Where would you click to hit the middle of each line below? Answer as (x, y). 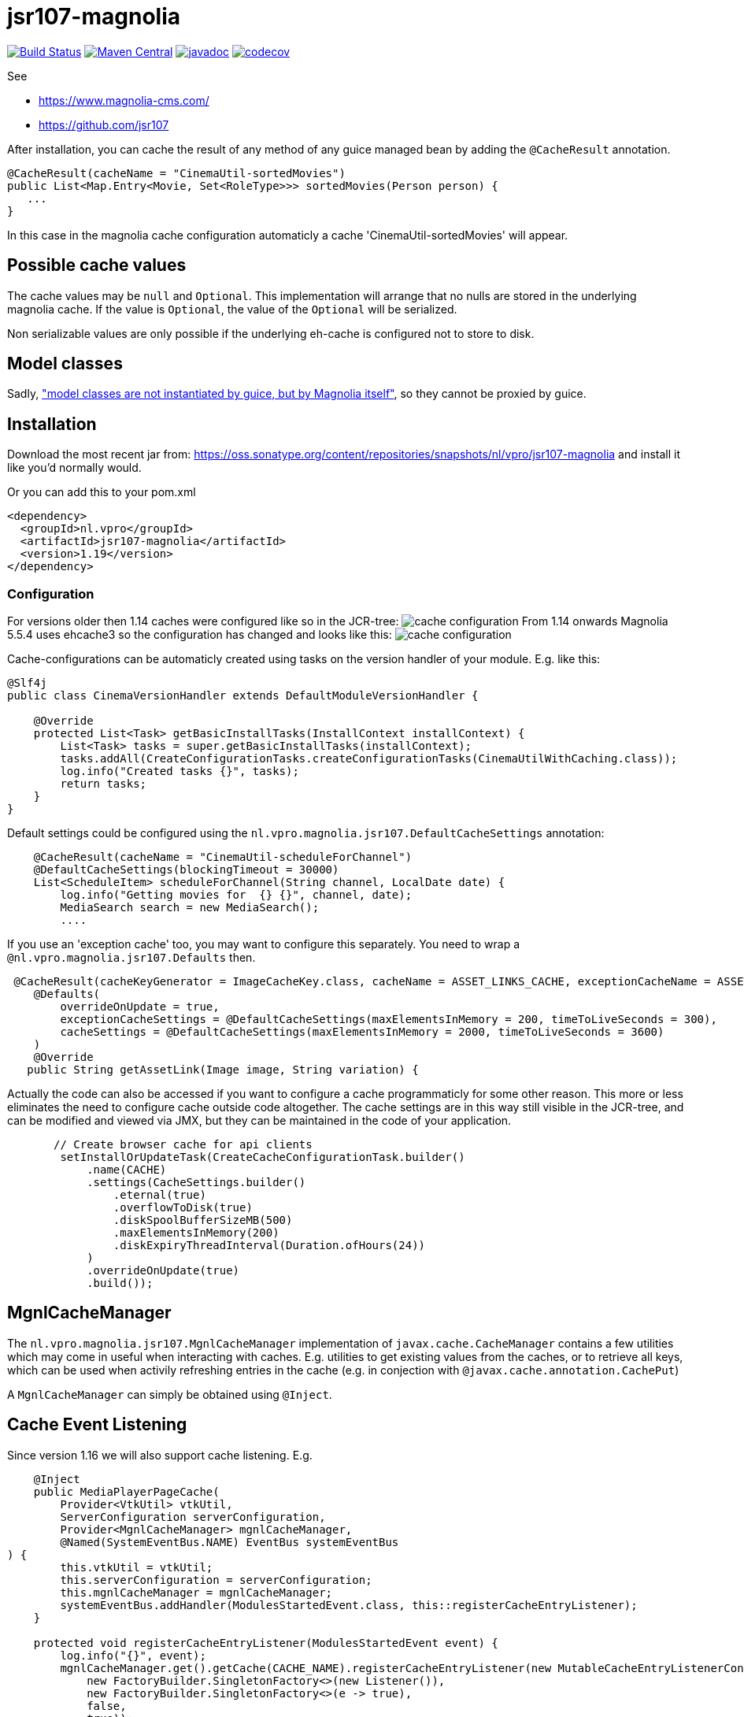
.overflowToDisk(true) (183, 1208)
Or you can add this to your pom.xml (102, 492)
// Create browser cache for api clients (183, 1145)
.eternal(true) (159, 1195)
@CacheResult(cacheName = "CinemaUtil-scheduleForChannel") (223, 857)
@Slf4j (27, 683)
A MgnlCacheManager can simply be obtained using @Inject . (170, 1394)
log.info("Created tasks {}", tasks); (180, 771)
